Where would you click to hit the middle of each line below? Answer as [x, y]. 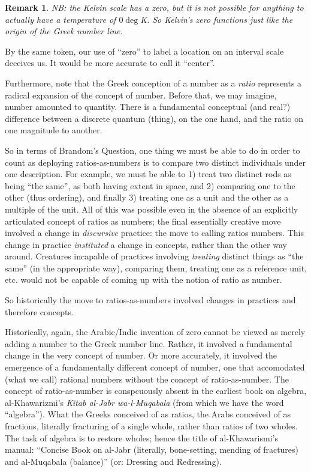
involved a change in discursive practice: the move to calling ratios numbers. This [154, 233]
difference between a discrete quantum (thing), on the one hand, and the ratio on [154, 118]
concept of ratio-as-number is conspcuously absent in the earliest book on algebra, [156, 391]
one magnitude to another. [54, 130]
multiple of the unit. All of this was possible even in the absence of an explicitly [152, 209]
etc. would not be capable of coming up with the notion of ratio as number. [144, 280]
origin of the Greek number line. [64, 31]
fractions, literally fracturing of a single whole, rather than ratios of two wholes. [151, 426]
